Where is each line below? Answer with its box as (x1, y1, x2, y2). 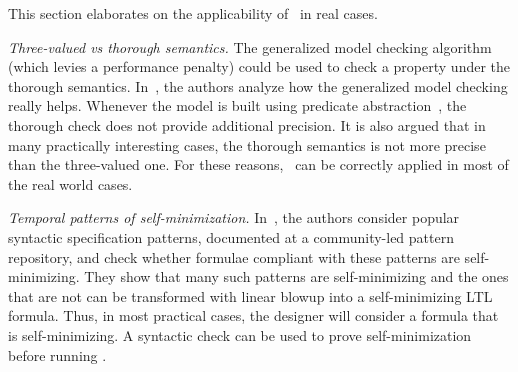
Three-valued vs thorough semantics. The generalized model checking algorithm (8, 36, 492, 57)
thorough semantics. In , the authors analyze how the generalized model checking (8, 75, 508, 96)
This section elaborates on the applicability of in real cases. (8, 3, 378, 23)
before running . (8, 344, 107, 365)
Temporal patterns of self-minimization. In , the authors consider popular (8, 207, 460, 228)
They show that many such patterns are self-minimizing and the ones (84, 266, 509, 287)
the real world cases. (8, 173, 133, 194)
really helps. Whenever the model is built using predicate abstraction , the (8, 95, 467, 116)
